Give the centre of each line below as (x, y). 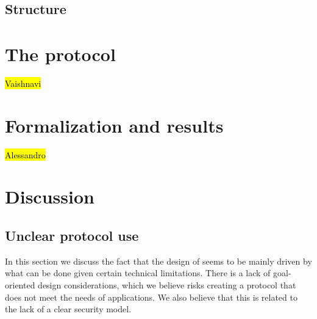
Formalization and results (114, 125)
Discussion (50, 196)
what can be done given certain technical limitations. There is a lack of (138, 273)
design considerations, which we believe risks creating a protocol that (167, 284)
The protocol (60, 53)
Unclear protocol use (72, 235)
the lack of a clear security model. (68, 309)
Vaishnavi (23, 83)
